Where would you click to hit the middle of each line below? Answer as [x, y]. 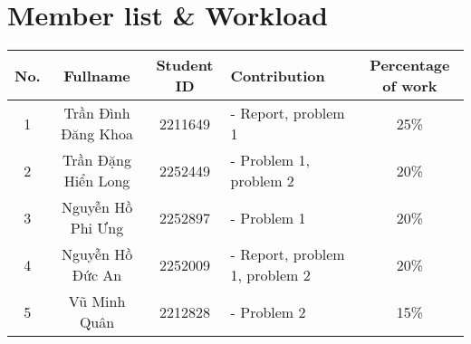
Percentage [410, 65]
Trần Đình [97, 113]
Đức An [97, 275]
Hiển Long [97, 181]
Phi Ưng [97, 228]
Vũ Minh [97, 301]
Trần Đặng [97, 160]
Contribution [278, 75]
